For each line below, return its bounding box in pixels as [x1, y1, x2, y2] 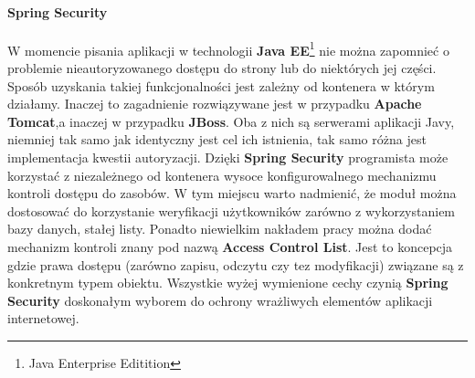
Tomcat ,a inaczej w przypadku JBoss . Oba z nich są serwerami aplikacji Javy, [7, 111, 455, 131]
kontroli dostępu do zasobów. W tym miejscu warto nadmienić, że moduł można [7, 184, 457, 203]
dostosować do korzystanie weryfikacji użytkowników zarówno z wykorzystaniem [7, 201, 456, 220]
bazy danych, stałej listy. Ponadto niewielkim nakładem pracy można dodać [7, 219, 432, 238]
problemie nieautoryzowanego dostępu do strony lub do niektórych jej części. [7, 58, 437, 78]
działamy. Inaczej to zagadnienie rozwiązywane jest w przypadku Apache [7, 94, 422, 113]
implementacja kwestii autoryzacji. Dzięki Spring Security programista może [7, 148, 449, 167]
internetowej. [7, 309, 79, 328]
